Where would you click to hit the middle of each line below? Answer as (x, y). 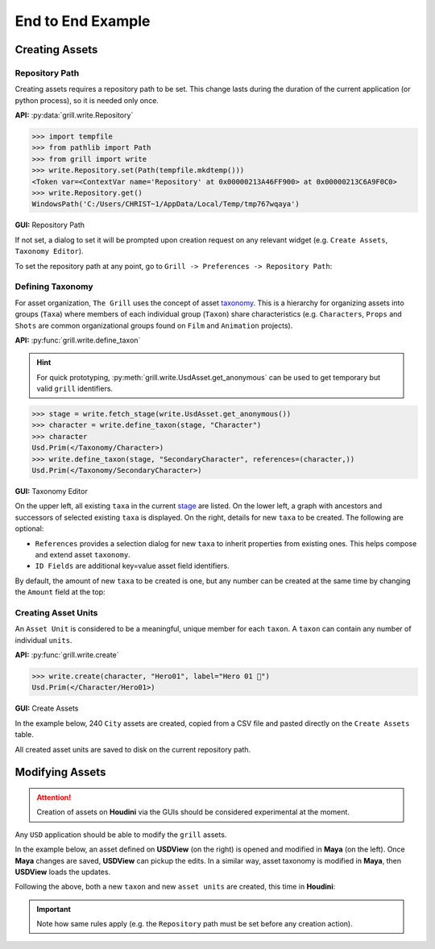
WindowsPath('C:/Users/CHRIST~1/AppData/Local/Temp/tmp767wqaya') (166, 204)
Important (54, 909)
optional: (29, 528)
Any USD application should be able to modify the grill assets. (121, 835)
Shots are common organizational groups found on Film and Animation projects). (154, 325)
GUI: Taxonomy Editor (51, 491)
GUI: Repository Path (50, 225)
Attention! (54, 797)
